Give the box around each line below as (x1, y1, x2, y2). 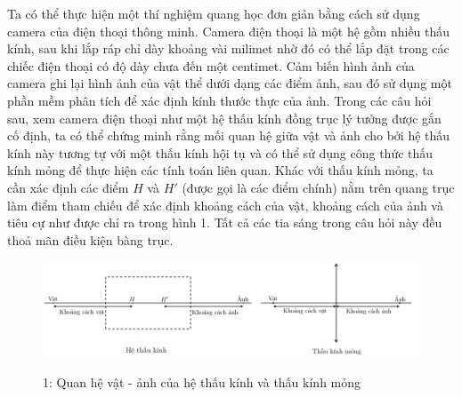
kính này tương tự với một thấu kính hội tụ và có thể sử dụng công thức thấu (7, 143, 434, 162)
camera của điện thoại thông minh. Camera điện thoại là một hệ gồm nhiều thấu (7, 21, 450, 40)
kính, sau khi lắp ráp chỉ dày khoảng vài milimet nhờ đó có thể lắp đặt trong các (7, 39, 450, 58)
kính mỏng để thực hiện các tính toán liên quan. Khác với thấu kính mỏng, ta (7, 161, 434, 179)
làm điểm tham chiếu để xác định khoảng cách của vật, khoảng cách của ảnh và (7, 195, 443, 214)
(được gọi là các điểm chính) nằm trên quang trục (182, 178, 455, 196)
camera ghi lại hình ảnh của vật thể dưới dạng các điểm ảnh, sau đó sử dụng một (7, 74, 452, 92)
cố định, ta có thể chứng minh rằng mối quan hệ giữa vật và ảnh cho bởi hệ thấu (7, 126, 450, 145)
